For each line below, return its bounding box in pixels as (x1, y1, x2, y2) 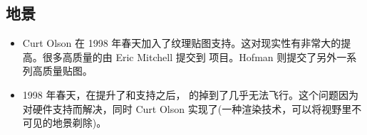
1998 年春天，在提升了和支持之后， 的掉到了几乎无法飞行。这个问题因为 (22, 87, 359, 102)
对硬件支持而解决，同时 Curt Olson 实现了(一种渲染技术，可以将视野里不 (22, 101, 362, 116)
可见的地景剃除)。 (22, 115, 107, 130)
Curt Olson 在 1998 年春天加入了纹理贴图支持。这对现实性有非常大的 (22, 36, 341, 50)
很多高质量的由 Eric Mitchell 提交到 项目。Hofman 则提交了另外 (42, 49, 337, 64)
